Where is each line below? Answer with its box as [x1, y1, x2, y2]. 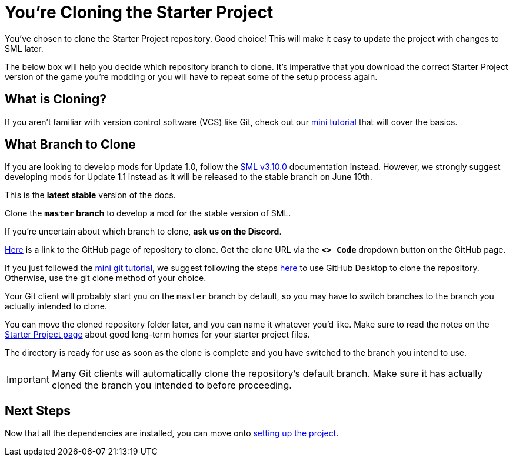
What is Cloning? [5, 92, 107, 107]
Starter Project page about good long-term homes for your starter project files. [5, 329, 310, 340]
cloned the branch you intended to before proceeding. [51, 379, 292, 392]
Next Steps [5, 403, 71, 418]
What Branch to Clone [5, 137, 136, 152]
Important [6, 373, 49, 386]
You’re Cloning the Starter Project [5, 2, 274, 22]
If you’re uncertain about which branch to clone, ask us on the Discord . [5, 226, 282, 237]
